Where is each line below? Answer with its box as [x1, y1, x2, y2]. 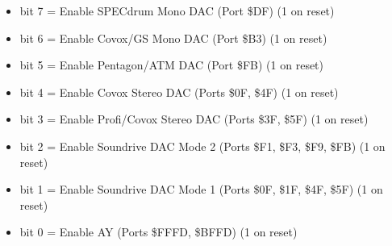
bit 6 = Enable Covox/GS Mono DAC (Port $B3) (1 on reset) [19, 29, 327, 46]
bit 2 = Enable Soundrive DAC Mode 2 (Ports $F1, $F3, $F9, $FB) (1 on [19, 137, 386, 154]
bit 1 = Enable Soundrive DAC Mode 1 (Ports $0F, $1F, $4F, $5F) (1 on [19, 181, 383, 198]
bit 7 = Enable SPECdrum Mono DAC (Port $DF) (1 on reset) [19, 2, 335, 19]
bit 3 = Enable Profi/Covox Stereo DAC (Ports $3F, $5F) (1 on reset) [19, 110, 369, 127]
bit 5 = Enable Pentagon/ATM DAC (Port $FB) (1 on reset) [19, 56, 324, 73]
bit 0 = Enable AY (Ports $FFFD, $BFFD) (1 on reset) [19, 223, 298, 240]
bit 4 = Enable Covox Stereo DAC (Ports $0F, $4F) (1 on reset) [19, 83, 339, 100]
